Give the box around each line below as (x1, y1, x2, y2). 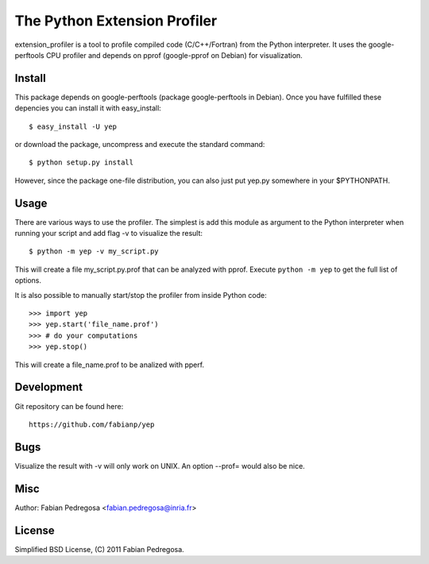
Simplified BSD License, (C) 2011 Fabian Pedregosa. (14, 544, 184, 554)
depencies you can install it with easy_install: (14, 103, 162, 113)
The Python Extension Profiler (14, 12, 218, 29)
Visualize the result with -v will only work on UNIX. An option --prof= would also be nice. (14, 461, 305, 470)
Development (14, 381, 83, 394)
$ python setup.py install (29, 158, 134, 167)
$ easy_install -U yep (29, 122, 118, 131)
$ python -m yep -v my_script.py (29, 247, 159, 256)
